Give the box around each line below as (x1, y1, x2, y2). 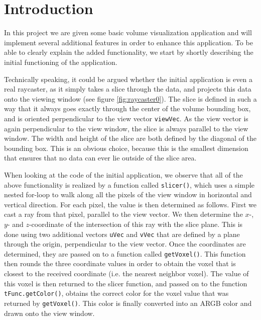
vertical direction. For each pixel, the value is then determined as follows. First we (4, 199, 256, 209)
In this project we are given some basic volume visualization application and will (4, 27, 252, 38)
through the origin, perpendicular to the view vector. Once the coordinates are (4, 238, 246, 249)
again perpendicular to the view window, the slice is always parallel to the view (4, 123, 248, 133)
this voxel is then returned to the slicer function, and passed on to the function (4, 278, 247, 288)
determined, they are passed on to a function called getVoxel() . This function (4, 248, 246, 259)
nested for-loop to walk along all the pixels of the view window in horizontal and (4, 189, 252, 200)
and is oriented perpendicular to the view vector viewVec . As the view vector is (4, 113, 248, 123)
